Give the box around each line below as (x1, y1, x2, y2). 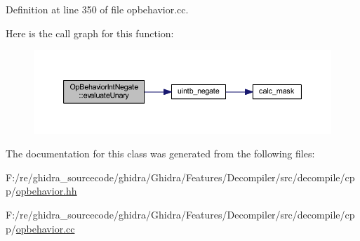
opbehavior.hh (15, 183, 77, 198)
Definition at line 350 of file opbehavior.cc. (6, 2, 189, 16)
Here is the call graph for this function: (6, 25, 174, 40)
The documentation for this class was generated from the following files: (6, 146, 315, 161)
